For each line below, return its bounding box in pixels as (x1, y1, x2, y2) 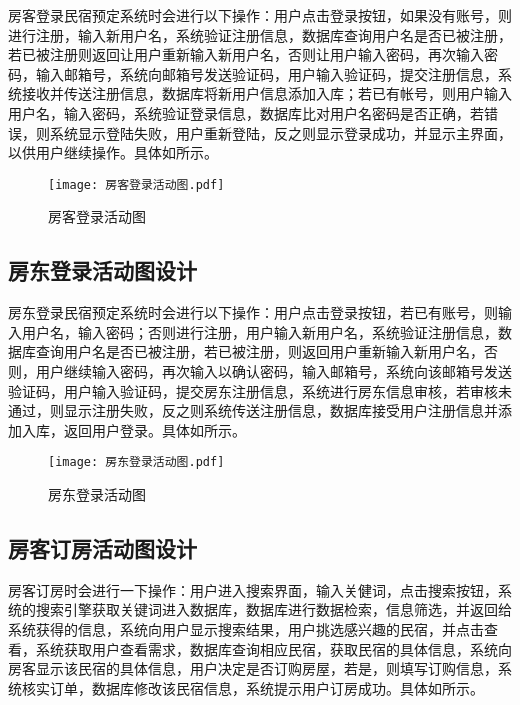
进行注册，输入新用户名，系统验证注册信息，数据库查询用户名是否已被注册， (8, 24, 512, 45)
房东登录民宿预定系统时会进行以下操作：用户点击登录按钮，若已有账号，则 (8, 302, 498, 323)
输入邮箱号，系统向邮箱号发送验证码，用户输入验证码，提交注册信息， (35, 63, 498, 84)
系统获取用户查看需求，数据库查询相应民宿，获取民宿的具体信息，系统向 (35, 638, 512, 659)
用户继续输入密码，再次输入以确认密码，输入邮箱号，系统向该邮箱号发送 (35, 360, 512, 381)
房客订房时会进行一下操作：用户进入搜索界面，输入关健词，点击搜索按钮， (8, 579, 498, 600)
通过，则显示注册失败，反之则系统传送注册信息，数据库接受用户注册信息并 (8, 400, 498, 421)
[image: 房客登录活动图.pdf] (48, 177, 225, 192)
